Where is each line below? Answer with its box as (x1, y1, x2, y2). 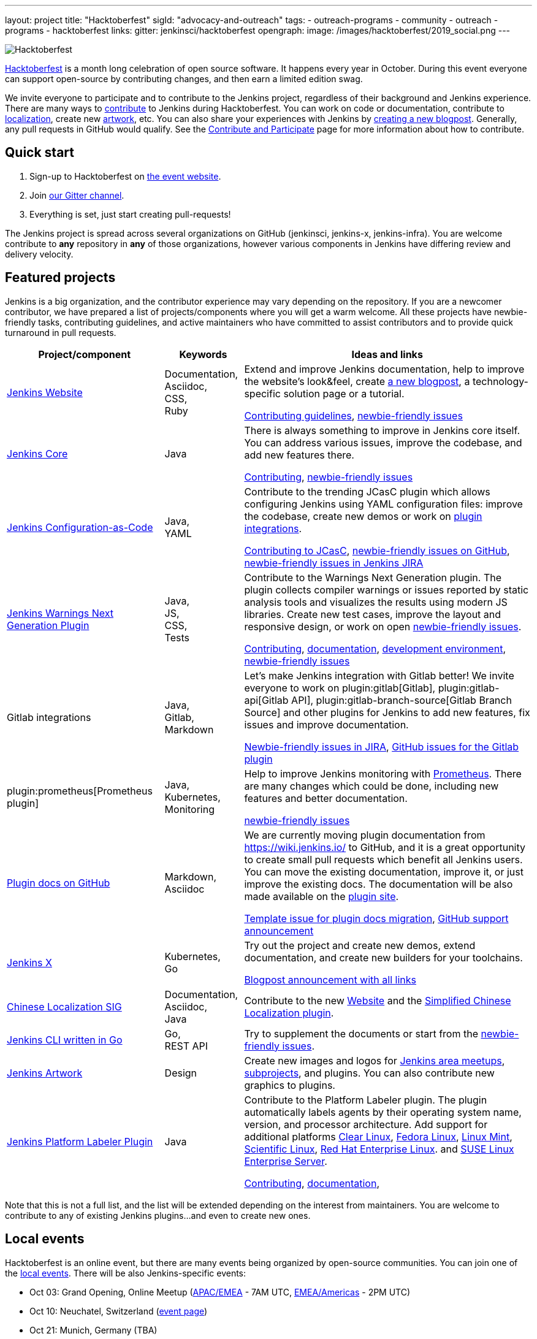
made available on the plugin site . (244, 890, 399, 902)
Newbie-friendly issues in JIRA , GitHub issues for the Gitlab (244, 740, 519, 753)
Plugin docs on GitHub (7, 876, 110, 889)
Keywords (179, 348, 227, 360)
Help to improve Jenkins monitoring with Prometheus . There (244, 767, 522, 780)
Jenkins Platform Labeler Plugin (7, 1135, 153, 1148)
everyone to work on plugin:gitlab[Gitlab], (244, 681, 436, 694)
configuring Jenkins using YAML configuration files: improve (244, 497, 523, 510)
